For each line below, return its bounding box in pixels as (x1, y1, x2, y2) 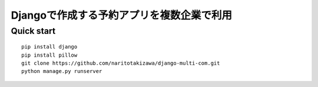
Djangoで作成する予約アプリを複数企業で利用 (11, 9, 233, 22)
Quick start (11, 26, 56, 36)
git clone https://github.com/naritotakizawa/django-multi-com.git (21, 60, 220, 67)
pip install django (21, 44, 78, 50)
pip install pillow (21, 51, 78, 58)
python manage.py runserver (21, 68, 102, 75)
